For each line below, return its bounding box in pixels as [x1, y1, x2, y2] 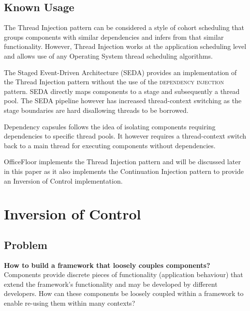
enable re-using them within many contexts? [4, 298, 135, 308]
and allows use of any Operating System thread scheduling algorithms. [4, 50, 213, 61]
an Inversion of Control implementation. [4, 175, 123, 186]
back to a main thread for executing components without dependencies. [4, 140, 216, 150]
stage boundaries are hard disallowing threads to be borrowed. [4, 105, 189, 115]
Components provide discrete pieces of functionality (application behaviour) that [4, 269, 243, 280]
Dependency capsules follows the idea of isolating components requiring [4, 121, 216, 131]
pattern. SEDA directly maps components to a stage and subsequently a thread [4, 86, 240, 96]
